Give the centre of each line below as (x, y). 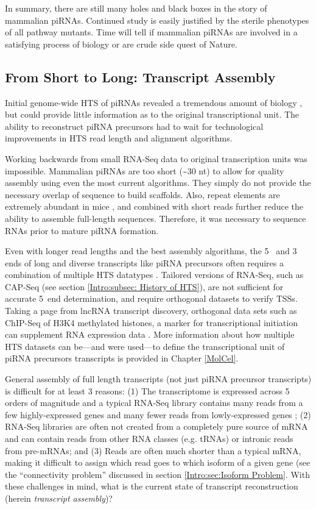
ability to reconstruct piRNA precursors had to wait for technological (134, 126)
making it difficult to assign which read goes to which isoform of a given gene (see (158, 462)
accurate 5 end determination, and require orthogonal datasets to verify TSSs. (151, 298)
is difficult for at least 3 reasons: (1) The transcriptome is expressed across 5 (147, 390)
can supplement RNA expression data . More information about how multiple (150, 334)
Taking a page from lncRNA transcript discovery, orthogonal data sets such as (151, 311)
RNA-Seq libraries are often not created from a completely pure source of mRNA (156, 426)
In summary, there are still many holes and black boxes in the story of (136, 8)
